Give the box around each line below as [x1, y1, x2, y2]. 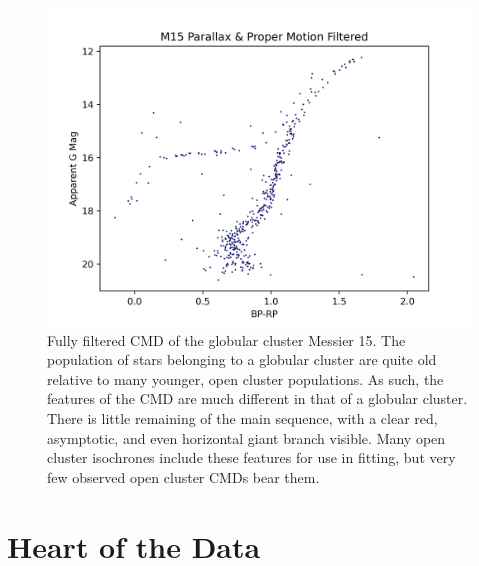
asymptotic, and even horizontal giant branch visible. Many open [47, 427, 446, 448]
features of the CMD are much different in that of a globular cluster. [47, 388, 468, 409]
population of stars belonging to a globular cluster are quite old [47, 349, 437, 370]
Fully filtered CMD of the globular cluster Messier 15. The [47, 329, 406, 350]
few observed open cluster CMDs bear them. [47, 466, 320, 487]
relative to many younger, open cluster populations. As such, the [47, 368, 444, 389]
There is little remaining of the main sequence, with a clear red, [47, 407, 438, 428]
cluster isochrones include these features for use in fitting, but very [47, 447, 456, 468]
